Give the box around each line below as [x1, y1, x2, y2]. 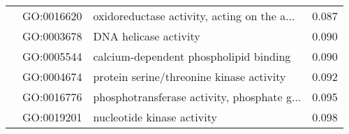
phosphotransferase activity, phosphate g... [93, 89, 302, 105]
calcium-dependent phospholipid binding [93, 48, 291, 64]
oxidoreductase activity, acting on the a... [93, 8, 295, 24]
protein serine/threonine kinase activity [93, 68, 286, 84]
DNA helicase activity [93, 28, 200, 44]
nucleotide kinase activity [93, 109, 217, 125]
